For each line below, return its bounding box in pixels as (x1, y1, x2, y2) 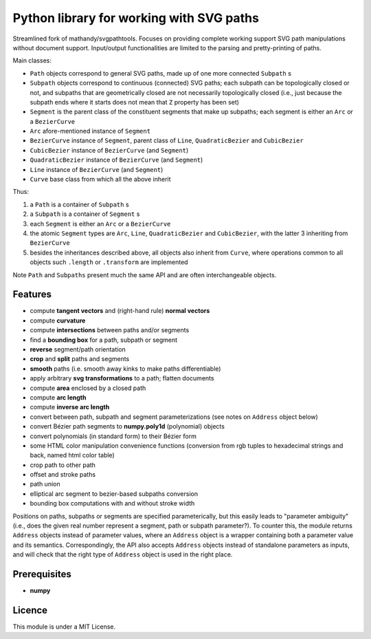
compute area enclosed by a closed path (30, 384, 146, 392)
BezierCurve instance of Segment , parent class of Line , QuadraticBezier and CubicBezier (30, 136, 304, 144)
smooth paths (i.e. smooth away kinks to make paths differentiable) (30, 365, 221, 373)
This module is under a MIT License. (12, 622, 116, 631)
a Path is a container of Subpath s (30, 200, 130, 208)
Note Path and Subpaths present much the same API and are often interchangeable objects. (12, 270, 277, 279)
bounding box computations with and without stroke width (30, 499, 195, 508)
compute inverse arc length (30, 403, 110, 411)
